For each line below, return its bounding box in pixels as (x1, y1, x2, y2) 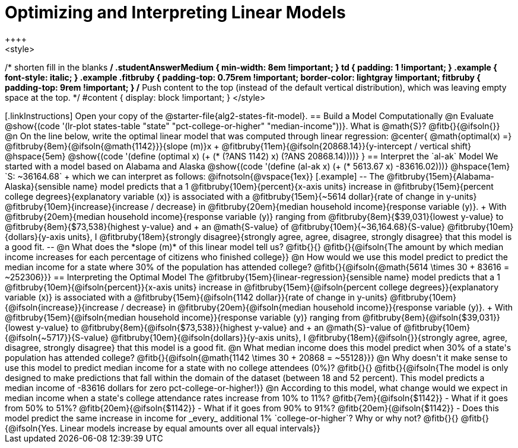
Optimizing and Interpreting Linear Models (5, 2, 346, 23)
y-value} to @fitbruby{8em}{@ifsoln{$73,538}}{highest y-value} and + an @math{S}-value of (36, 322, 402, 332)
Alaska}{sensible (5, 181, 71, 191)
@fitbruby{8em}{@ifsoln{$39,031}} (362, 312, 500, 322)
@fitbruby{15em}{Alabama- (386, 171, 495, 181)
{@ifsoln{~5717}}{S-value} (5, 332, 109, 343)
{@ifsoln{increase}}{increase (5, 302, 119, 312)
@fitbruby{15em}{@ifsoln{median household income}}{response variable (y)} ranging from (5, 312, 360, 322)
